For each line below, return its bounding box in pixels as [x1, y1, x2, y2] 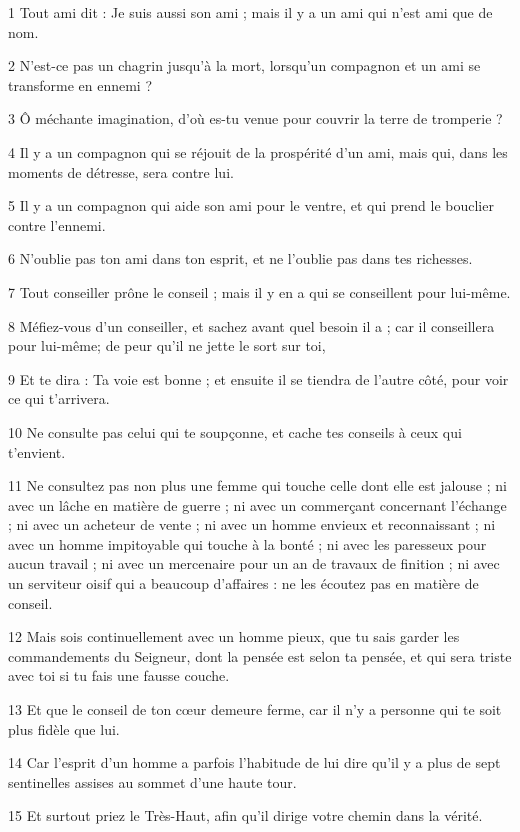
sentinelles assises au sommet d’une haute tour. [8, 771, 297, 792]
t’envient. [8, 441, 66, 462]
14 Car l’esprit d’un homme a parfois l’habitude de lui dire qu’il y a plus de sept [8, 752, 501, 773]
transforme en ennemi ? [8, 74, 153, 95]
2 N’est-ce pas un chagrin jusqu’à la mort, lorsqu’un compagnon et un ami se [8, 55, 481, 76]
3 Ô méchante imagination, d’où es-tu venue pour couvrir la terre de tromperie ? [8, 108, 503, 129]
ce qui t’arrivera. [8, 388, 110, 409]
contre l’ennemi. [8, 214, 106, 235]
